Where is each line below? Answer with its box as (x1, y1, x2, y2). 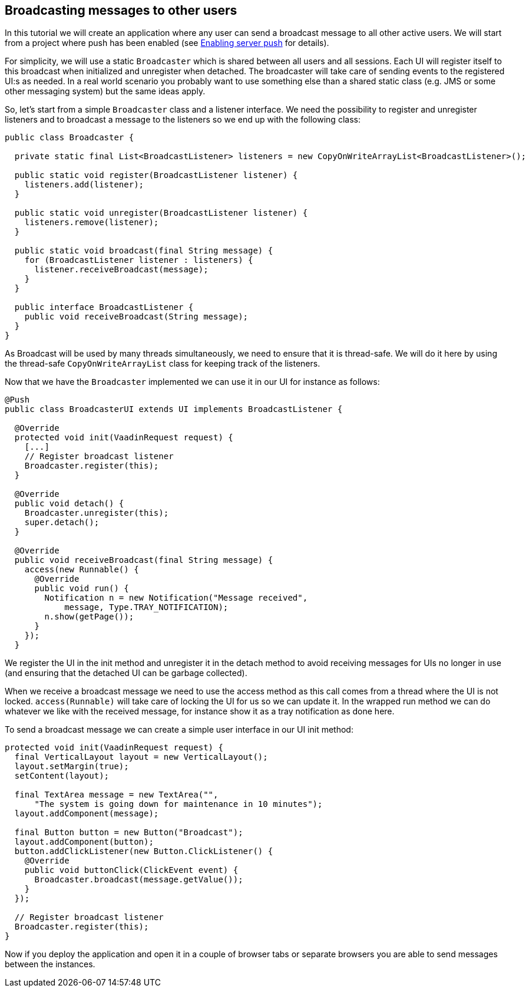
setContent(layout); (14, 771, 110, 781)
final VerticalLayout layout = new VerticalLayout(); (14, 752, 268, 762)
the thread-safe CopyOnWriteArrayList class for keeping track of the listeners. (5, 358, 320, 369)
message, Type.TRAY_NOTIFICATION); (64, 602, 229, 612)
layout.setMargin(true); (14, 762, 129, 772)
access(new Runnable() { (24, 565, 139, 575)
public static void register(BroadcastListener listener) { (14, 170, 298, 180)
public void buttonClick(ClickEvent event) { (24, 865, 239, 875)
